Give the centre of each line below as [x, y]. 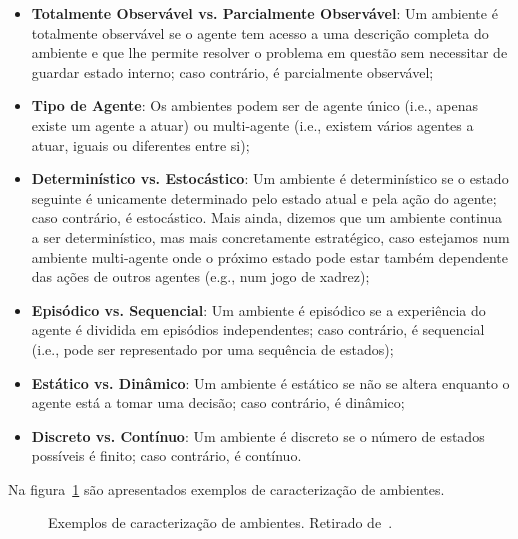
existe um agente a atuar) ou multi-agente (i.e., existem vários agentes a [252, 124]
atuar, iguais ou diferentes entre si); [140, 144]
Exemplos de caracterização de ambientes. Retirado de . [220, 522]
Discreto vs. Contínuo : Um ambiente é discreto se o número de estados [258, 435]
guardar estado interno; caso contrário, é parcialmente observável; [232, 71]
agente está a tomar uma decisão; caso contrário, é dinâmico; [218, 402]
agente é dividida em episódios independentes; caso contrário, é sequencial [258, 329]
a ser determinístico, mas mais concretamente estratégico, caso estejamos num [270, 236]
